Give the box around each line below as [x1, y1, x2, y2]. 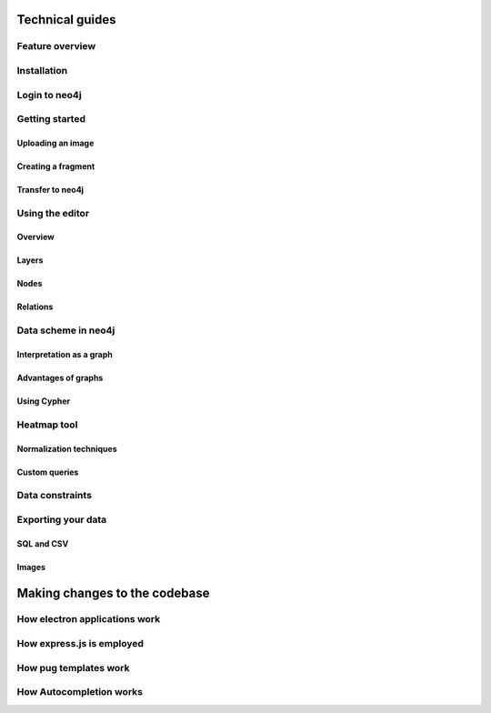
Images [16, 561, 45, 572]
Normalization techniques [16, 443, 117, 454]
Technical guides [16, 12, 117, 27]
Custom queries [16, 467, 79, 477]
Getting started [16, 113, 86, 126]
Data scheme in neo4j [16, 324, 115, 336]
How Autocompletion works [16, 686, 143, 698]
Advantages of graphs [16, 373, 104, 383]
